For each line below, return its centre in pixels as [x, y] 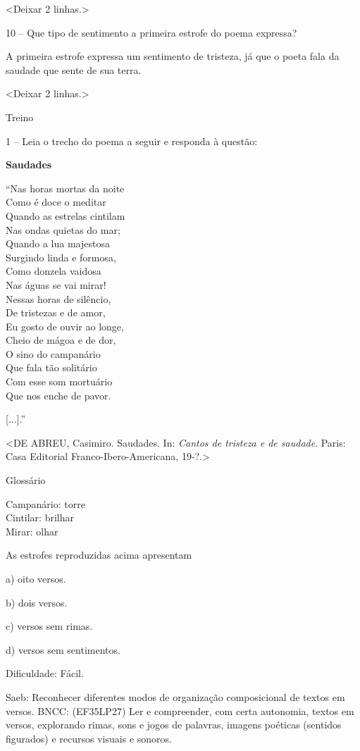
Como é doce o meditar [56, 202]
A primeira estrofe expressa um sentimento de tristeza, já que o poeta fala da [173, 56]
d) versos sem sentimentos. [63, 649]
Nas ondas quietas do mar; [63, 229]
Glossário [26, 480]
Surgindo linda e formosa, [61, 257]
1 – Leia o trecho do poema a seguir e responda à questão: [132, 141]
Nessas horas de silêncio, [58, 298]
